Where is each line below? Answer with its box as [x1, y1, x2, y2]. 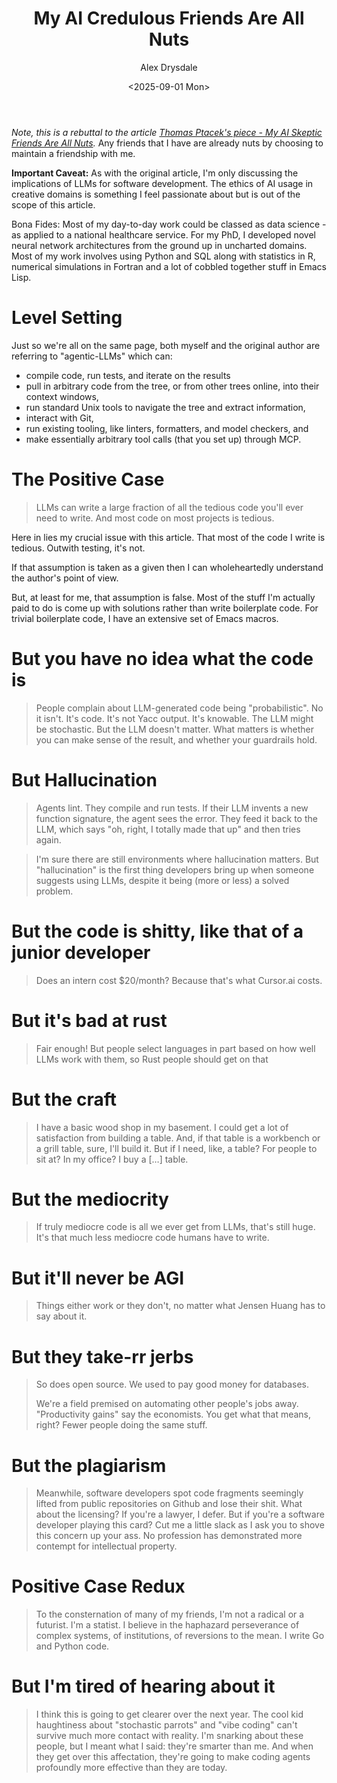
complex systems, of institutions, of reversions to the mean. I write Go [35, 1630, 325, 1642]
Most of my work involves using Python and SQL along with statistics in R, [11, 250, 316, 262]
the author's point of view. [11, 572, 119, 584]
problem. [35, 885, 74, 897]
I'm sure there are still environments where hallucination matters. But [35, 853, 319, 865]
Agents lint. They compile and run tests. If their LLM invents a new [35, 802, 309, 814]
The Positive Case [11, 468, 165, 491]
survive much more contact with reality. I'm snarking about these [35, 1730, 304, 1742]
